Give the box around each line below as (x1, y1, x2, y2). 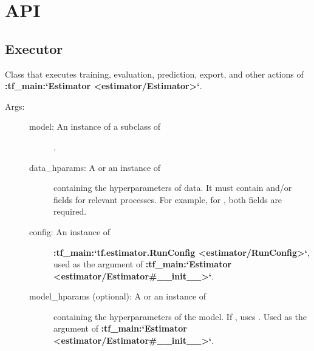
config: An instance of (29, 225, 111, 238)
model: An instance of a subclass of (29, 120, 161, 133)
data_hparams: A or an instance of (29, 161, 161, 173)
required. (53, 205, 87, 218)
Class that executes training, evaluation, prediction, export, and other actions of (5, 67, 304, 80)
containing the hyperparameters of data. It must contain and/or (53, 181, 292, 194)
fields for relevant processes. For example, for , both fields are (53, 193, 282, 206)
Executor (5, 39, 63, 58)
